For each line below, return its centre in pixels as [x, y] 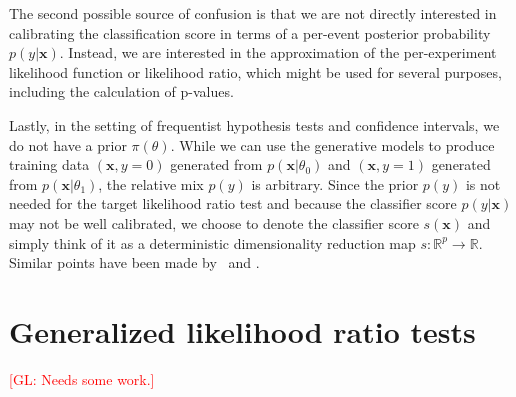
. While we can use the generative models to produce [332, 144]
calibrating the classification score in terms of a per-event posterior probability [250, 32]
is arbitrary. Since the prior [335, 183]
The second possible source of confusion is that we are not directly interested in [253, 13]
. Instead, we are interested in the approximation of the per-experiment [278, 52]
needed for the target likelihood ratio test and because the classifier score [233, 203]
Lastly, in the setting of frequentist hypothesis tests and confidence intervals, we [254, 124]
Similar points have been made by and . [134, 262]
